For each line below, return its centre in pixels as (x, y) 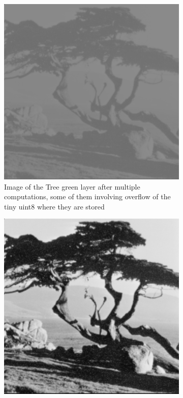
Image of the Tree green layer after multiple (72, 186)
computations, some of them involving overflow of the (87, 196)
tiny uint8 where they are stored (54, 206)
